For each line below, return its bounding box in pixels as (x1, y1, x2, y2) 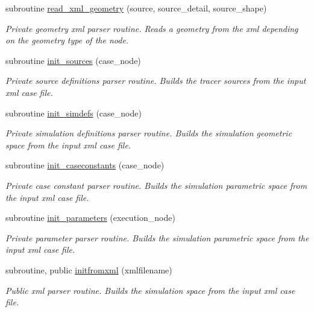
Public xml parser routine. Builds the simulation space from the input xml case (5, 284, 295, 296)
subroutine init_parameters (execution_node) (5, 211, 175, 224)
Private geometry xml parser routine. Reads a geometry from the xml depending (5, 22, 298, 34)
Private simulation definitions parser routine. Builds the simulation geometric (5, 127, 292, 139)
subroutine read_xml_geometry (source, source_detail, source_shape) (5, 2, 267, 14)
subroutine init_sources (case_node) (5, 54, 141, 66)
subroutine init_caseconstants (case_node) (5, 159, 165, 171)
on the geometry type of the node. (5, 34, 129, 46)
